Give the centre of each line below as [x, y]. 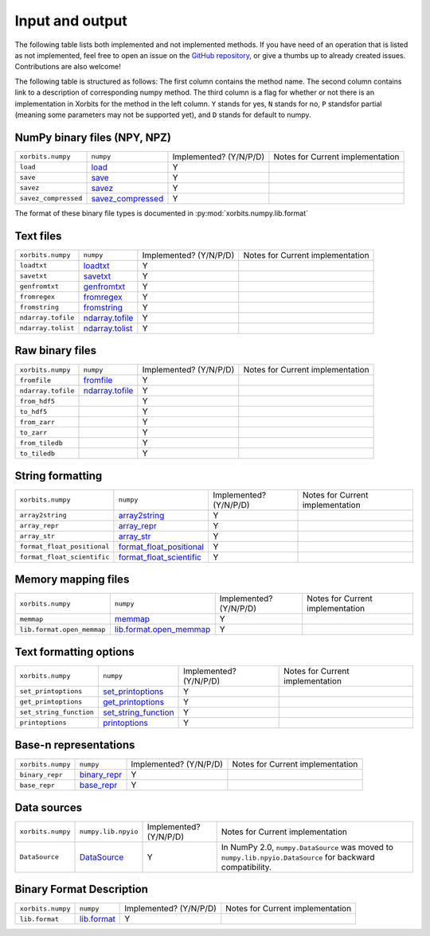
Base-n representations [75, 745]
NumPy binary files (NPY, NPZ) [93, 137]
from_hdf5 [37, 401]
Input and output [71, 21]
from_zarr [37, 422]
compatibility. [246, 867]
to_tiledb [37, 453]
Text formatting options [74, 651]
